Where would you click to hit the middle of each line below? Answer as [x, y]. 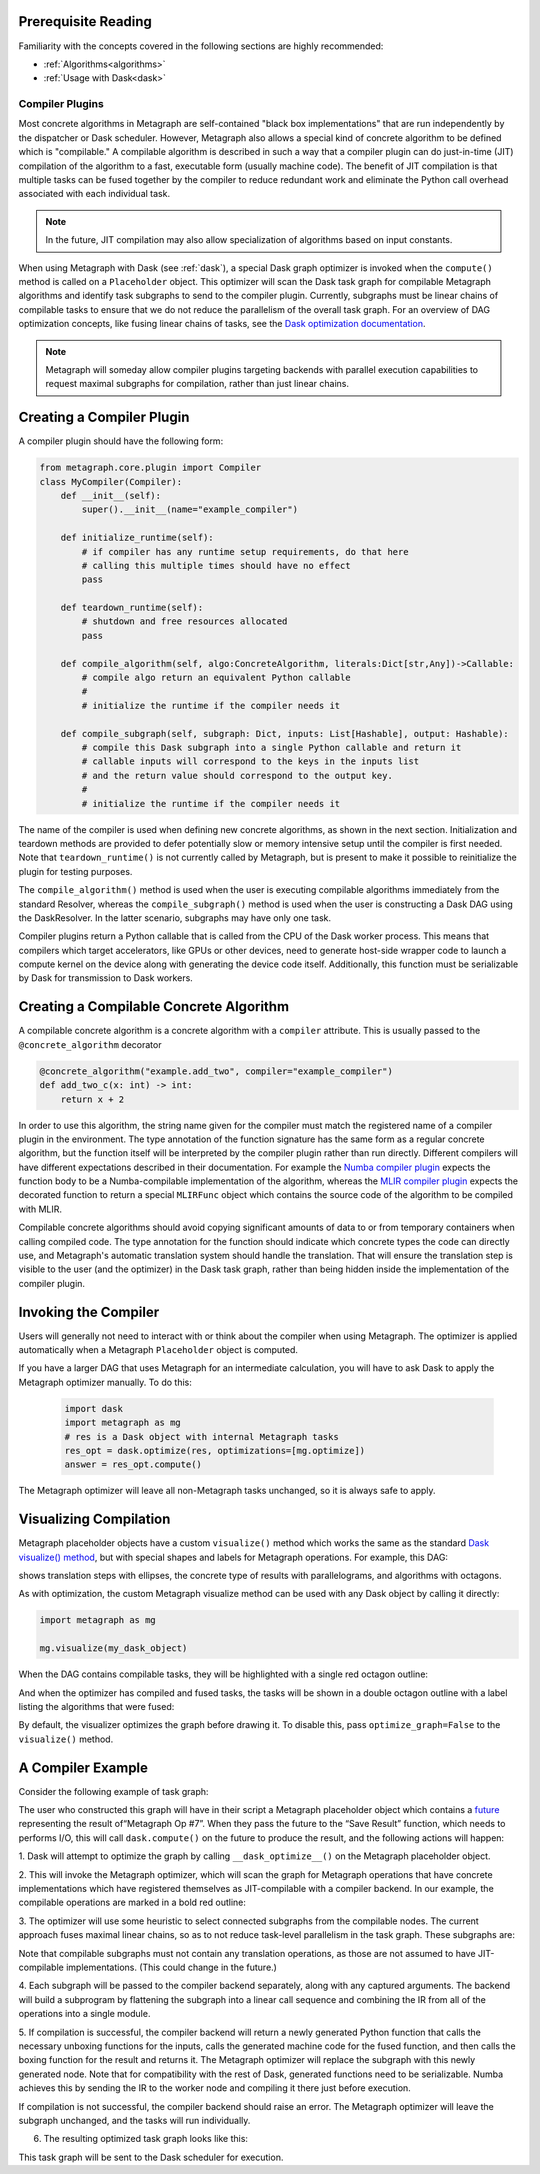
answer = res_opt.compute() [133, 1464]
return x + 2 [92, 1099]
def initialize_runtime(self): [137, 538]
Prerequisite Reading [85, 21]
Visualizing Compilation [94, 1519]
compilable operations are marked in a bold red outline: [132, 1902]
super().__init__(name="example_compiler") [190, 509]
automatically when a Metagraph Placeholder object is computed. [158, 1350]
